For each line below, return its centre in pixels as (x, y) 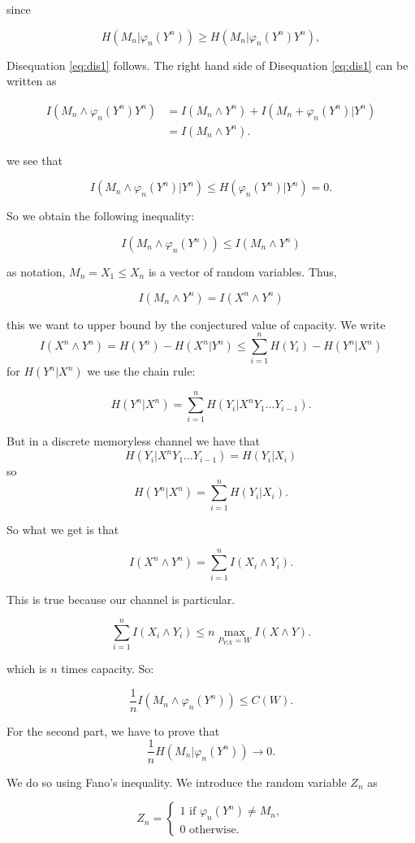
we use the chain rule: (141, 371)
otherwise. (214, 830)
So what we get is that (63, 529)
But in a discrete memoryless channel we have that (133, 441)
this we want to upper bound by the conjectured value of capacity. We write (196, 324)
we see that (35, 160)
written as (32, 81)
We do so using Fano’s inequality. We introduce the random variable (177, 782)
